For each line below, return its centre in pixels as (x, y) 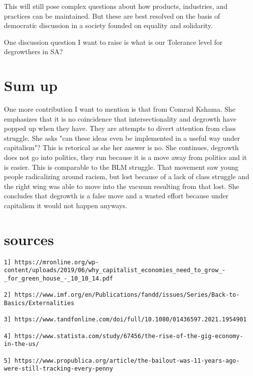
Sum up (31, 85)
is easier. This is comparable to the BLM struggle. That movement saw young (121, 167)
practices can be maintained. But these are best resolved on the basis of (112, 16)
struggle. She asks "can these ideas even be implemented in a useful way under (122, 138)
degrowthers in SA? (33, 51)
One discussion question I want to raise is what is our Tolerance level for (113, 42)
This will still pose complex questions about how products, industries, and (116, 6)
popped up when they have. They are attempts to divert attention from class (120, 128)
